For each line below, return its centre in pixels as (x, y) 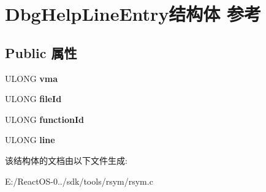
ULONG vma (32, 78)
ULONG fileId (33, 99)
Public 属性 (41, 52)
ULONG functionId (45, 119)
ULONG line (30, 140)
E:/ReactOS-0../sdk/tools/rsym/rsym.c (79, 181)
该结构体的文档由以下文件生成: (66, 160)
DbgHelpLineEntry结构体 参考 (133, 14)
